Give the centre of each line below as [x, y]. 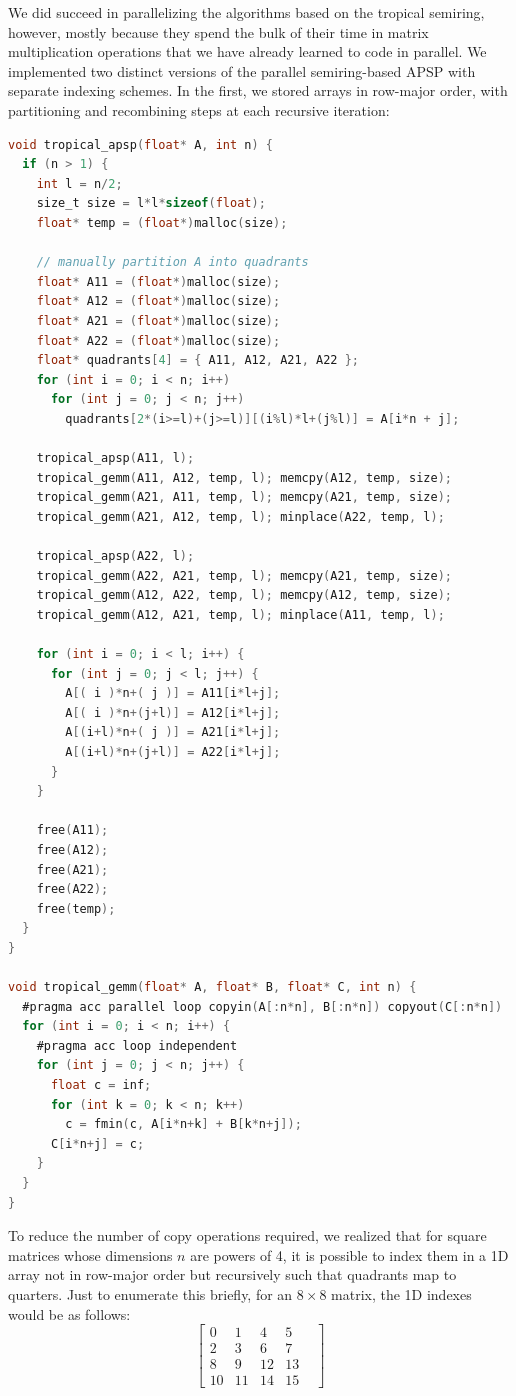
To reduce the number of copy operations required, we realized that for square [247, 1235]
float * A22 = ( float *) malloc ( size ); [158, 340]
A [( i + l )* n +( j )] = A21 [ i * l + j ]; [173, 732]
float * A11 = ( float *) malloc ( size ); [158, 281]
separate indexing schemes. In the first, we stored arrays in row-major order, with [258, 90]
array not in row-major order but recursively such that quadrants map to [232, 1274]
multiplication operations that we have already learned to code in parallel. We [247, 51]
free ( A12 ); [72, 849]
